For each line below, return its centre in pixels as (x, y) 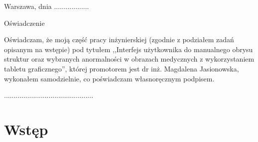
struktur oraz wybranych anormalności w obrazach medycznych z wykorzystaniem (129, 59)
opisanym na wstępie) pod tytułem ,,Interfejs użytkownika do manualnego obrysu (129, 49)
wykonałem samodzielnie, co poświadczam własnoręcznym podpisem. (109, 78)
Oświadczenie (24, 23)
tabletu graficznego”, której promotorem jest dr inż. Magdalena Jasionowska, (122, 68)
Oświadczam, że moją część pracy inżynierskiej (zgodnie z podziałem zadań (119, 39)
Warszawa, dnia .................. (47, 6)
